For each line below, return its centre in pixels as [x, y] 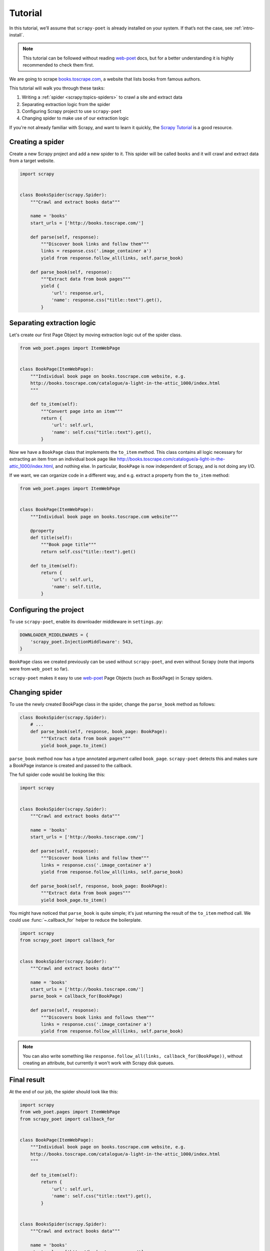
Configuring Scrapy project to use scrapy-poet [72, 111]
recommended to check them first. [58, 65]
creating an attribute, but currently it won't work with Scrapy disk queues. [98, 1063]
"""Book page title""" [69, 545]
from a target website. [32, 161]
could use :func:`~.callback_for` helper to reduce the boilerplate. [75, 920]
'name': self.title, [76, 586]
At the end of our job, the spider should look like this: [64, 1092]
